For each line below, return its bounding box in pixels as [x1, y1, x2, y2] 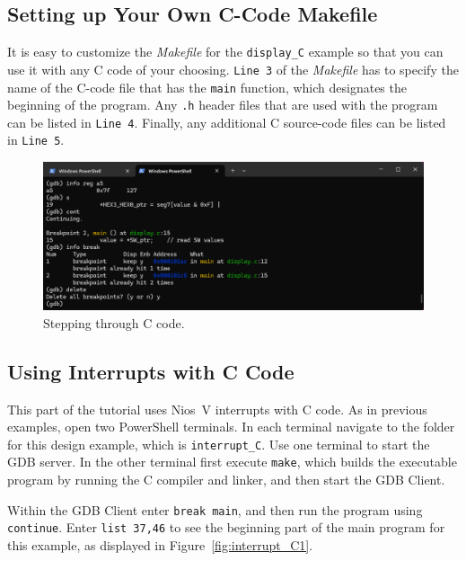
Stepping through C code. [43, 313, 185, 332]
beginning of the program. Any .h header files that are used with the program [7, 95, 438, 114]
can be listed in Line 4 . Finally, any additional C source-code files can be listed [7, 112, 446, 131]
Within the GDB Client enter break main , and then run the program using [7, 500, 423, 519]
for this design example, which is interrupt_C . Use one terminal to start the [7, 434, 430, 453]
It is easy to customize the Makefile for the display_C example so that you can [7, 42, 444, 61]
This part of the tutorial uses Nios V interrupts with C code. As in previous [7, 399, 427, 418]
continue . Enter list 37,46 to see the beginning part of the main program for [7, 518, 445, 537]
